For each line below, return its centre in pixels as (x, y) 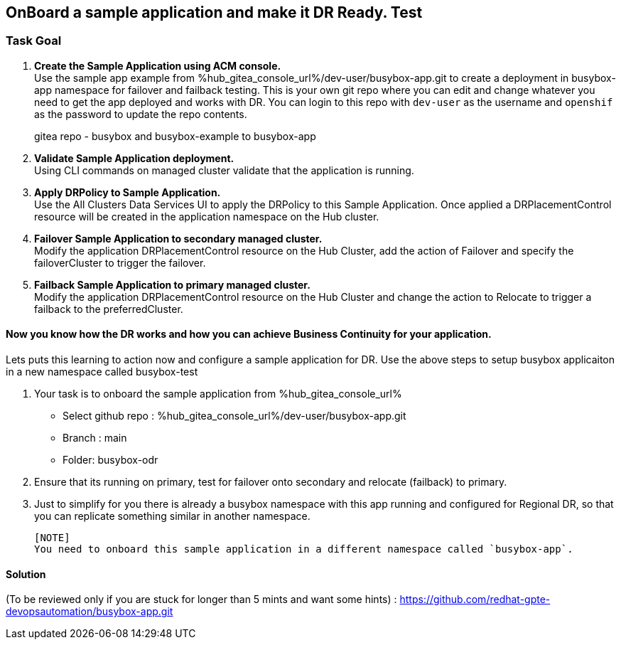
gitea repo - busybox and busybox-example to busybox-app (175, 136)
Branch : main (95, 438)
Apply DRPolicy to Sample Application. (128, 192)
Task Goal (34, 41)
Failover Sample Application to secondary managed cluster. (178, 238)
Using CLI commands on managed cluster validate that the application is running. (224, 170)
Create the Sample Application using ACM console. (158, 65)
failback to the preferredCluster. (109, 309)
